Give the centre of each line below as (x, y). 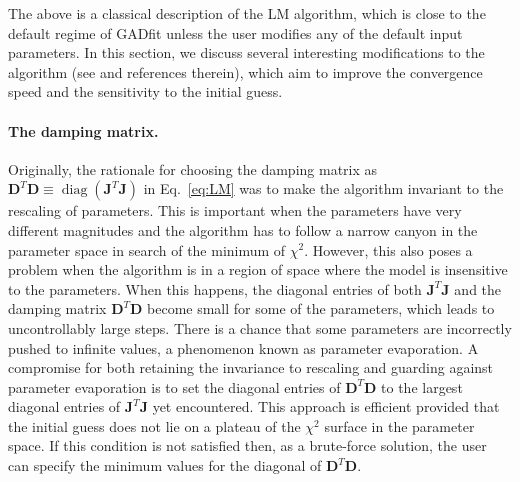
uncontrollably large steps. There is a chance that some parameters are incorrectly (260, 327)
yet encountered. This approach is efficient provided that (326, 406)
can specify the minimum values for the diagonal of (165, 465)
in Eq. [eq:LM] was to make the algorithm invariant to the (323, 188)
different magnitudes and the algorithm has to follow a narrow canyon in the (243, 229)
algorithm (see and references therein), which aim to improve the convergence (245, 71)
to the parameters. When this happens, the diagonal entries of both (215, 288)
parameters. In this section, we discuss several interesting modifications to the (246, 52)
